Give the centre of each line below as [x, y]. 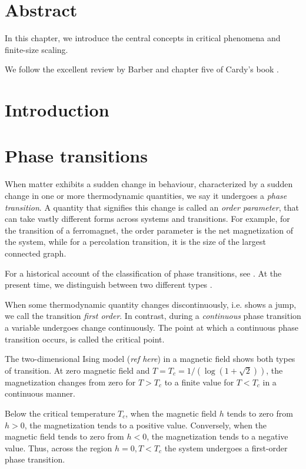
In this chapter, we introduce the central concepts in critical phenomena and [143, 38]
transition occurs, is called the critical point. [85, 339]
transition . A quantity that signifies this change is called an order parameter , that [152, 207]
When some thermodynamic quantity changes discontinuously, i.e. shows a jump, [151, 304]
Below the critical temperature [60, 413]
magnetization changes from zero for [70, 382]
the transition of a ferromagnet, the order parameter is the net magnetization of [149, 230]
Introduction [57, 110]
